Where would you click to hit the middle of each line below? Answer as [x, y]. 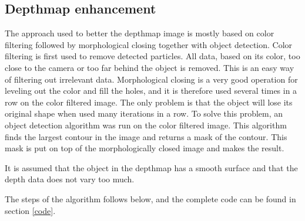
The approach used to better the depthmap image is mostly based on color [140, 33]
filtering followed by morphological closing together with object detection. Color [149, 44]
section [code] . [30, 210]
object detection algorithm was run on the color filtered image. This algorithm [146, 125]
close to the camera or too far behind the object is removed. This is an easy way [150, 67]
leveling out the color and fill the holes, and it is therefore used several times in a [151, 91]
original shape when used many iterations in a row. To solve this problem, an [144, 113]
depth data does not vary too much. [70, 179]
